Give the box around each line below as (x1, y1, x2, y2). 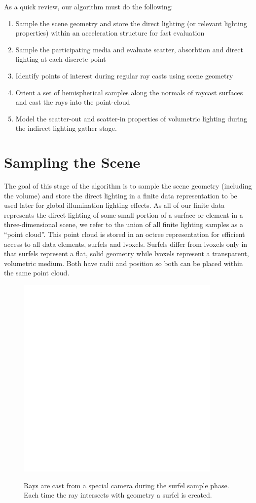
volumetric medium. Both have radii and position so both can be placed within (4, 258, 243, 268)
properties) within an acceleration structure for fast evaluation (15, 28, 205, 38)
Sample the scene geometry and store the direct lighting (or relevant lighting (15, 18, 247, 28)
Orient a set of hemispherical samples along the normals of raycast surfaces (15, 87, 243, 97)
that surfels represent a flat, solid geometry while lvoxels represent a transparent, (4, 248, 249, 259)
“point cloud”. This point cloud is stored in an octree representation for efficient (4, 229, 245, 239)
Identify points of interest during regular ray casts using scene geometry (15, 70, 233, 80)
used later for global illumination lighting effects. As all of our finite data (4, 200, 225, 210)
